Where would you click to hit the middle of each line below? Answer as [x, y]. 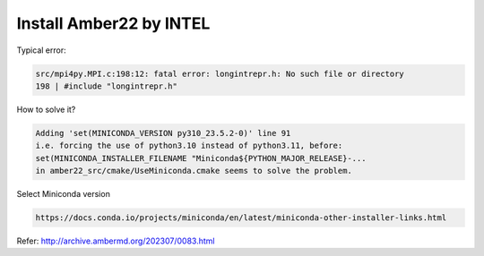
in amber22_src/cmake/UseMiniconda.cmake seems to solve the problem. [194, 171]
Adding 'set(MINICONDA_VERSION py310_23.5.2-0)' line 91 [163, 133]
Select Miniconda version [64, 194]
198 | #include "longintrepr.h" [107, 86]
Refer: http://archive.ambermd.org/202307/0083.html [116, 241]
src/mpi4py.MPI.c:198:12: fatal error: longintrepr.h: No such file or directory [220, 73]
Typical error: [41, 50]
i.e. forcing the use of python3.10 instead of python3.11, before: [189, 146]
